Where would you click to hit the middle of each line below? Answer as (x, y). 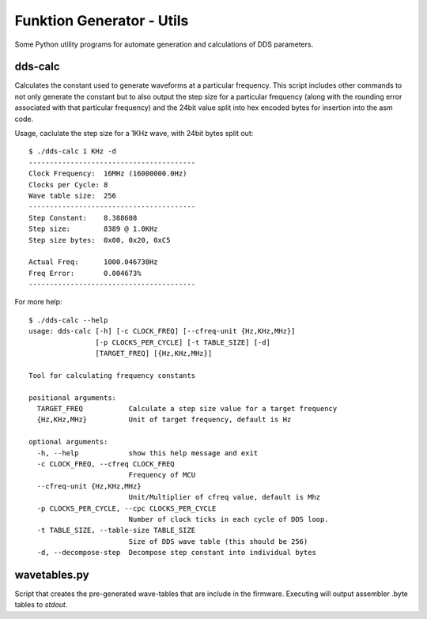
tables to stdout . (41, 605)
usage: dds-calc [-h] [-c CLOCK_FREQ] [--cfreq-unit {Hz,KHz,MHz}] (162, 331)
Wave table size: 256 (73, 195)
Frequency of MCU (162, 475)
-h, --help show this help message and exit (147, 453)
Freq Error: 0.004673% (85, 273)
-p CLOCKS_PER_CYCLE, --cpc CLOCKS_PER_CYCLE (127, 508)
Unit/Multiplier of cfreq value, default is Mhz (225, 497)
